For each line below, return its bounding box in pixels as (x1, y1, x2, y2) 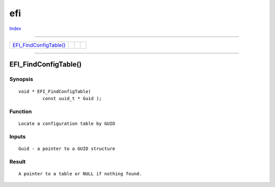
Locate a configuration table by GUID (18, 120, 116, 127)
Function (9, 108, 32, 115)
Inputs (9, 133, 26, 140)
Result (9, 158, 26, 165)
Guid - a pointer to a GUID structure (18, 145, 116, 151)
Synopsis (9, 76, 33, 83)
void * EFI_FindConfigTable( (18, 88, 91, 94)
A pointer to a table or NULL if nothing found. (18, 171, 142, 176)
